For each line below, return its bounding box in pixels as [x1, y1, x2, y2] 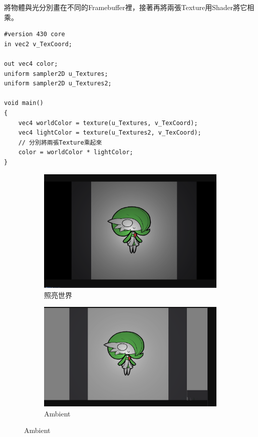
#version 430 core [4, 31, 65, 38]
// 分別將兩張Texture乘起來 [18, 139, 102, 146]
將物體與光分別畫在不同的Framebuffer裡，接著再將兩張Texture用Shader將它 [4, 2, 247, 12]
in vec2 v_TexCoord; [4, 40, 73, 48]
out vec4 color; [4, 60, 58, 67]
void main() [4, 99, 44, 107]
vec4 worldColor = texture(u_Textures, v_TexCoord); [18, 119, 198, 127]
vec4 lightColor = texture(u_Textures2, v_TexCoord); [18, 129, 201, 137]
